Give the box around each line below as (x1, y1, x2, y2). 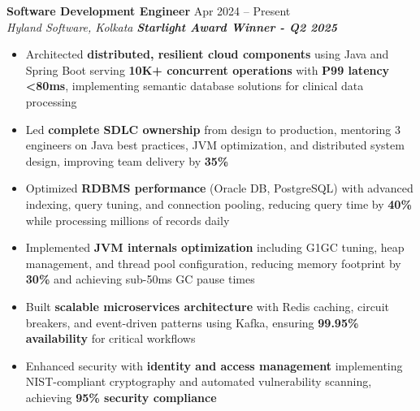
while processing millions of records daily (25, 211, 230, 228)
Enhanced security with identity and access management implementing (25, 357, 403, 374)
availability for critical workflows (25, 330, 196, 347)
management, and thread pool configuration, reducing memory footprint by (25, 254, 401, 271)
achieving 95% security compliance (25, 388, 217, 405)
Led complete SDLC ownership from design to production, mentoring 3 (25, 120, 401, 137)
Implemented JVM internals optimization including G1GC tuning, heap (25, 239, 405, 256)
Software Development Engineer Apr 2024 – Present (6, 2, 291, 19)
